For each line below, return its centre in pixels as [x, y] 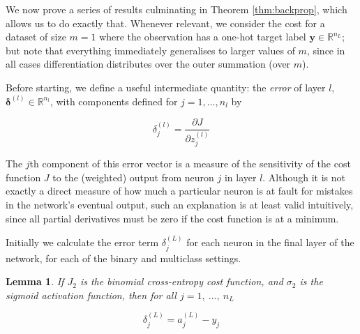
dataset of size [36, 37]
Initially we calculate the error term [82, 242]
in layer [240, 177]
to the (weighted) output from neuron [133, 177]
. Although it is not [304, 177]
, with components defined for [114, 101]
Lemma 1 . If [35, 281]
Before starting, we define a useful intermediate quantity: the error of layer [166, 87]
